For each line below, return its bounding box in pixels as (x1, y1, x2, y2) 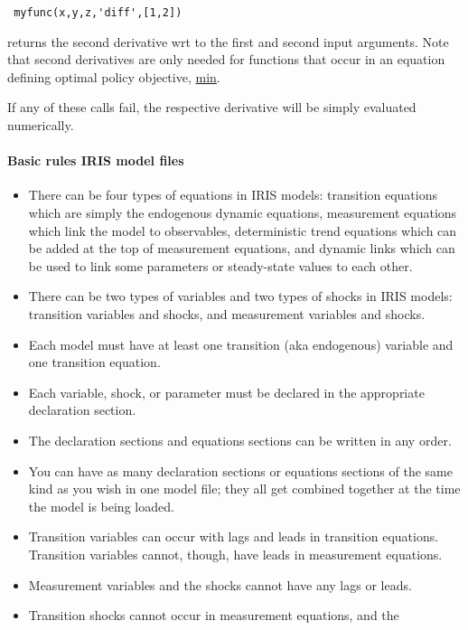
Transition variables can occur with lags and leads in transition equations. (28, 527, 439, 546)
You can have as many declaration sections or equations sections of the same (28, 461, 453, 480)
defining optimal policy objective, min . (7, 67, 220, 86)
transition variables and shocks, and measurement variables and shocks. (28, 304, 426, 323)
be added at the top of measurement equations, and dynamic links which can (28, 239, 455, 258)
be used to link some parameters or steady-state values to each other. (28, 256, 413, 275)
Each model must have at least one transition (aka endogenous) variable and (28, 334, 454, 353)
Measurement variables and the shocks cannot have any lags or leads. (28, 575, 412, 594)
